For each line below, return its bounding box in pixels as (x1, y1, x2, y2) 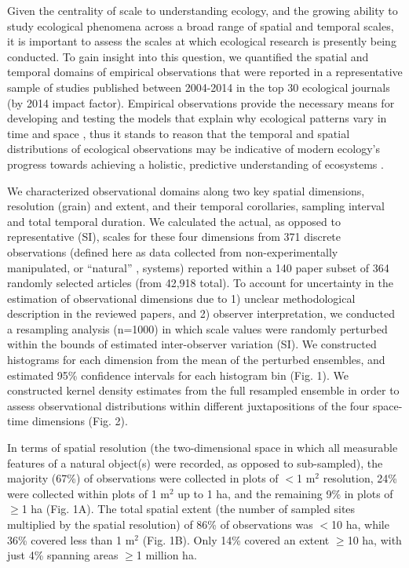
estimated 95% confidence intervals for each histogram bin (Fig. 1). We (7, 366, 349, 383)
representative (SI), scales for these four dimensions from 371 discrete (7, 228, 341, 245)
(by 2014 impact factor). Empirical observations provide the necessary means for (7, 94, 395, 111)
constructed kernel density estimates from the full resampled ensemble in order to (7, 382, 400, 399)
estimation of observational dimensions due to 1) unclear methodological (7, 289, 356, 306)
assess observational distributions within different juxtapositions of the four (7, 397, 370, 413)
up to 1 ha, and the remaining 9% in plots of (177, 485, 393, 501)
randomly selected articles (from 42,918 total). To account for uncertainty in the (7, 275, 393, 291)
